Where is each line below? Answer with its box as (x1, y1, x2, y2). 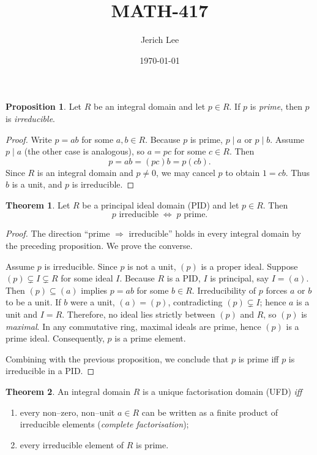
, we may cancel (156, 166, 215, 178)
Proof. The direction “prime (6, 227, 110, 240)
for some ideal (61, 272, 113, 285)
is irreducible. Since (44, 259, 117, 272)
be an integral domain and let (94, 100, 206, 113)
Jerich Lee (140, 33, 179, 46)
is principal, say (210, 272, 269, 285)
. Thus (285, 166, 310, 178)
